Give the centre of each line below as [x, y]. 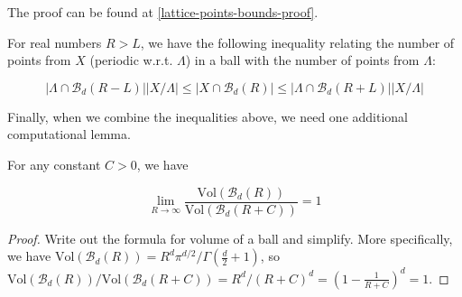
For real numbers [55, 42]
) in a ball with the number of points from [302, 60]
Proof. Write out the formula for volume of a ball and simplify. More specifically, [230, 238]
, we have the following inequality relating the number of [297, 42]
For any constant [54, 164]
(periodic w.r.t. [131, 60]
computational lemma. [69, 134]
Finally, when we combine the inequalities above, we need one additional [208, 116]
